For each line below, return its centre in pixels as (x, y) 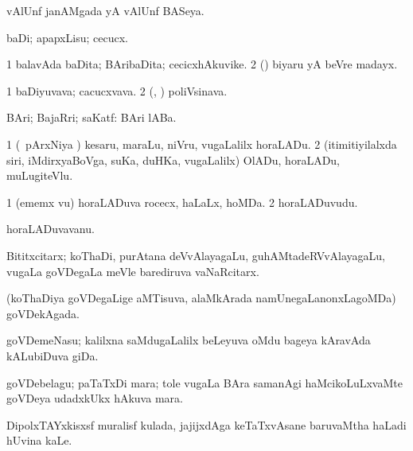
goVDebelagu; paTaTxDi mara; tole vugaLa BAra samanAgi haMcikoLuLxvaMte (205, 382)
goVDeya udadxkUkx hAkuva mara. (95, 398)
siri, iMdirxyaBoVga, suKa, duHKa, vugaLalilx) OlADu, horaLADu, (173, 159)
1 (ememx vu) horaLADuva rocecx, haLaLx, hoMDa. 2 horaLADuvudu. (182, 202)
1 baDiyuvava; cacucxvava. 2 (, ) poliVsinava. (117, 90)
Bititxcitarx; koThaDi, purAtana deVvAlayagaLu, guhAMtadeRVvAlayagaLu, (196, 255)
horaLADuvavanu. (51, 229)
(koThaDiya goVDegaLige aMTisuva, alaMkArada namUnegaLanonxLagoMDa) (201, 298)
